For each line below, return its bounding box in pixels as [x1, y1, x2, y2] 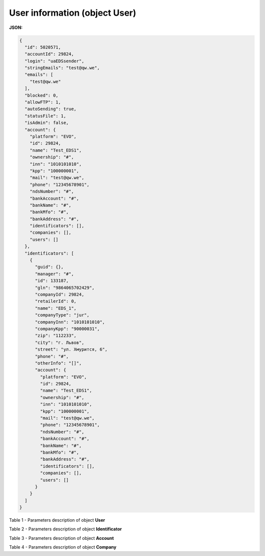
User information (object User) [9, 7, 136, 18]
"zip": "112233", [35, 333, 77, 339]
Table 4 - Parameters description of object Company [9, 544, 117, 550]
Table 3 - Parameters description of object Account [9, 535, 114, 541]
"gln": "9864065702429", [35, 285, 95, 291]
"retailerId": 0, [35, 298, 77, 304]
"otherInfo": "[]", [35, 360, 82, 366]
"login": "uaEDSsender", [25, 58, 84, 64]
